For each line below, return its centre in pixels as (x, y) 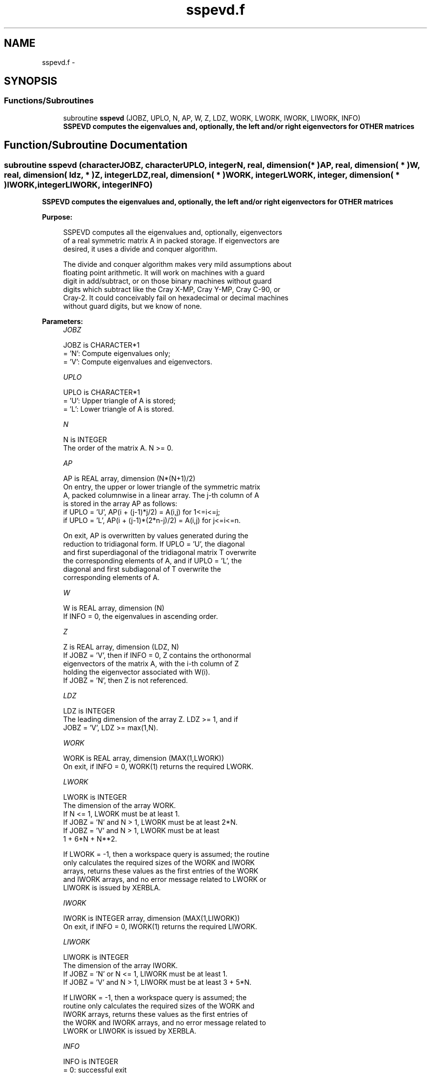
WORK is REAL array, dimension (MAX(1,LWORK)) (144, 758)
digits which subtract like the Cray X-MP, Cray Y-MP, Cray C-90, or (172, 290)
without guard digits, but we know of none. (133, 306)
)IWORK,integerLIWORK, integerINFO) (78, 184)
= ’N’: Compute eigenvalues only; (117, 354)
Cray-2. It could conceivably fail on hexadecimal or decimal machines (176, 298)
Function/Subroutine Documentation (96, 145)
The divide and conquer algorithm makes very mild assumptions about (177, 264)
